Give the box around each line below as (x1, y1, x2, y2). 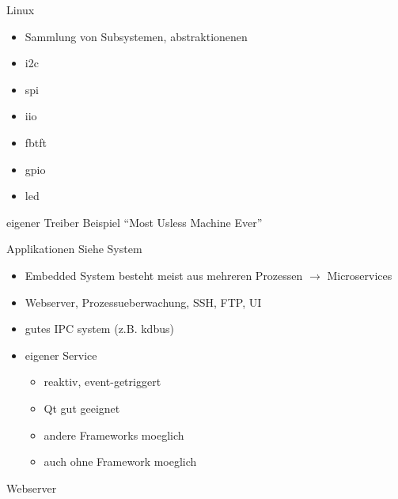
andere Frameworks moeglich (44, 426, 184, 443)
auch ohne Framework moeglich (44, 453, 197, 470)
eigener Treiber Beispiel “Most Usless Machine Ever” (6, 214, 263, 230)
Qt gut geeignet (44, 399, 120, 416)
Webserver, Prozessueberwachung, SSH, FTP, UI (25, 293, 262, 310)
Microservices (327, 267, 392, 283)
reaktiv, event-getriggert (44, 373, 161, 390)
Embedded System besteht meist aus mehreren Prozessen (25, 267, 303, 283)
